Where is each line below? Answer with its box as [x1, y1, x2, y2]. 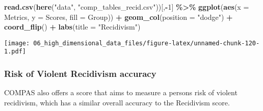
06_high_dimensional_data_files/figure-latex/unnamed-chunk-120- [33, 39, 260, 47]
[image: [4, 39, 30, 47]
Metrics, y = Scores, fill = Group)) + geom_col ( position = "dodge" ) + [4, 11, 233, 22]
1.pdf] [4, 48, 26, 55]
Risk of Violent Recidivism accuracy [4, 67, 156, 80]
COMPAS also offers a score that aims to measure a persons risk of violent [4, 87, 238, 98]
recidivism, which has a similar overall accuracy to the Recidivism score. [4, 97, 230, 107]
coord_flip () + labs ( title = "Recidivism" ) [4, 21, 141, 32]
